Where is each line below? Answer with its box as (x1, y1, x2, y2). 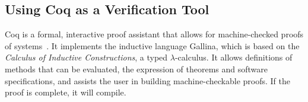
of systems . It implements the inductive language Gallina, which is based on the (5, 39, 300, 52)
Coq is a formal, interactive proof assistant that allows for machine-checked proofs (5, 28, 304, 40)
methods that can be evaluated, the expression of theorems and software (5, 62, 268, 75)
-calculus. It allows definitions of (174, 51, 293, 63)
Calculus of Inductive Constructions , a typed (5, 51, 168, 63)
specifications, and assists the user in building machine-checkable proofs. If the (5, 74, 290, 87)
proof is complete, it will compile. (5, 86, 126, 98)
